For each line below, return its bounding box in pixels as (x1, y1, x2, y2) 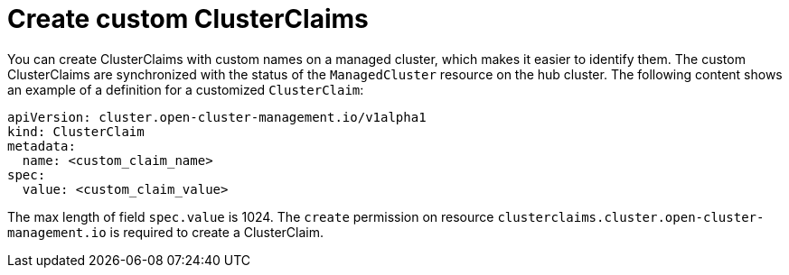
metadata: (7, 138, 76, 153)
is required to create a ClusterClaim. (109, 224, 324, 240)
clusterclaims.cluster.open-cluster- (497, 209, 765, 225)
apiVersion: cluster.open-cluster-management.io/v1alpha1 (7, 109, 427, 124)
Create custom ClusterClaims (7, 4, 369, 34)
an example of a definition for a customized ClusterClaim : (7, 81, 364, 97)
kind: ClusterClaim (7, 124, 145, 139)
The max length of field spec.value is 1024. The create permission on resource (7, 208, 494, 225)
